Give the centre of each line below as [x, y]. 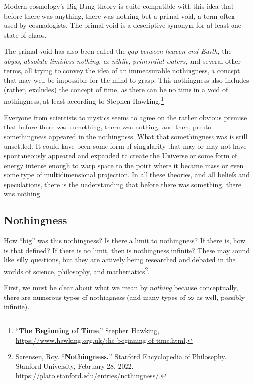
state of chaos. [25, 34]
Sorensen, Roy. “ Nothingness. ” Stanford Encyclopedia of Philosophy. [121, 356]
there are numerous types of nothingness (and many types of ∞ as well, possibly [125, 297]
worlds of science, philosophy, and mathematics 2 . [77, 270]
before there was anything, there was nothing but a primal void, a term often [119, 15]
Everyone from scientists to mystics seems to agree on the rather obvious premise [126, 117]
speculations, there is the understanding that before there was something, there [123, 184]
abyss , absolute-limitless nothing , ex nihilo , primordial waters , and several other [122, 60]
